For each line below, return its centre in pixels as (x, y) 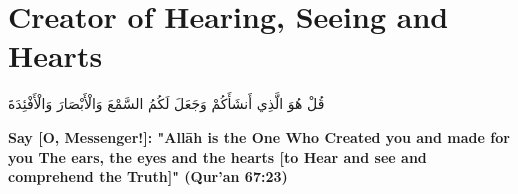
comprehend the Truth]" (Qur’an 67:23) (148, 176)
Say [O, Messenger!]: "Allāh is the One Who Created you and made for (259, 136)
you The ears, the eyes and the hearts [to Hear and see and (217, 156)
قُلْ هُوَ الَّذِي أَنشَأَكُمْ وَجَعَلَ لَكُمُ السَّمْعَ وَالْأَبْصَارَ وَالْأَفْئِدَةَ (166, 103)
